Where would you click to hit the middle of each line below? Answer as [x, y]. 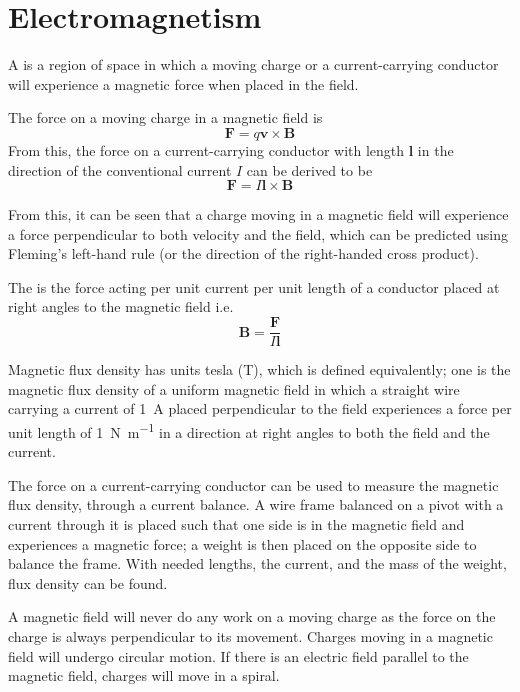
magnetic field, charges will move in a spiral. [144, 675]
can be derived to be [309, 169]
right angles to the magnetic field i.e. [121, 306]
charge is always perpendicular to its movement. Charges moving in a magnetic [250, 635]
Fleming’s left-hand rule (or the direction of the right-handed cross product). [243, 253]
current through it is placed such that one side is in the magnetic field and [236, 523]
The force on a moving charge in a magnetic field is [165, 117]
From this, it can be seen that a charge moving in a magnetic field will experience [258, 214]
